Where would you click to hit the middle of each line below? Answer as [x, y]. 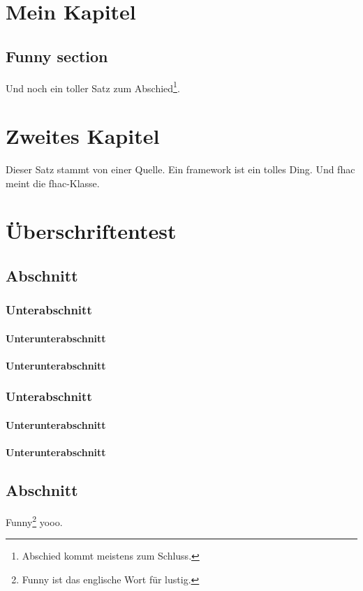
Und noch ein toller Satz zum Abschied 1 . [93, 87]
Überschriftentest [91, 231]
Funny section [57, 56]
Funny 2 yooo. [34, 520]
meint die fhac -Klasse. [53, 183]
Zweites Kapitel [83, 136]
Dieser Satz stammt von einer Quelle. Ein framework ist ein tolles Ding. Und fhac [180, 169]
